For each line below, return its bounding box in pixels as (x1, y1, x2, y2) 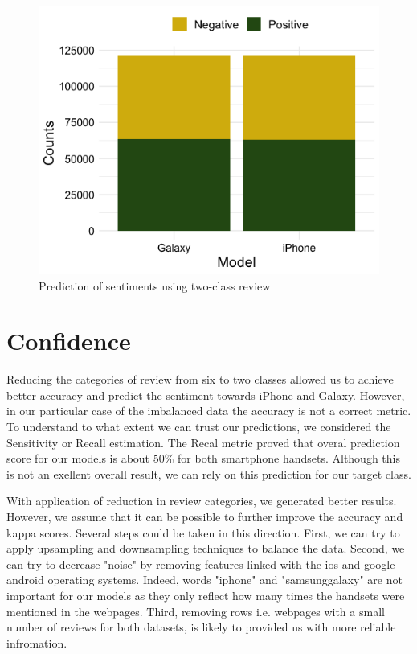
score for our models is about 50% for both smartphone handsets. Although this (6, 450, 400, 467)
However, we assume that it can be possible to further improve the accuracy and (6, 508, 403, 524)
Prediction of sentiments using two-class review (39, 277, 271, 294)
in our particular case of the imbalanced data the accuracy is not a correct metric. (6, 402, 411, 419)
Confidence (6, 324, 131, 357)
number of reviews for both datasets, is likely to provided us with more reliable (6, 619, 396, 635)
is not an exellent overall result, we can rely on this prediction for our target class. (6, 465, 411, 482)
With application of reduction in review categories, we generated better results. (6, 492, 397, 509)
